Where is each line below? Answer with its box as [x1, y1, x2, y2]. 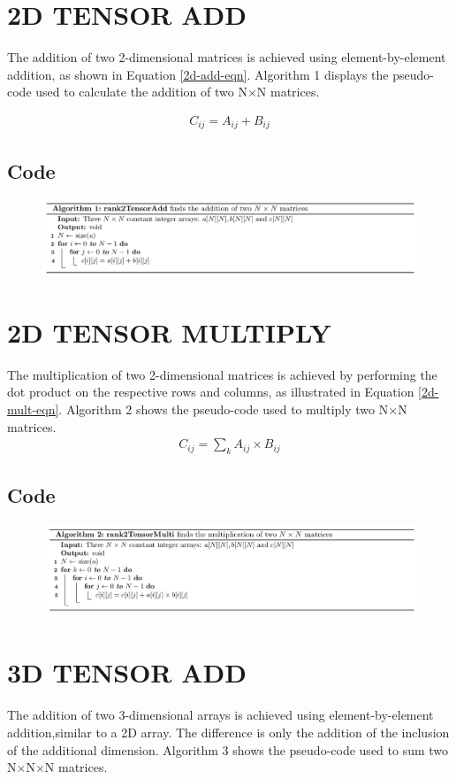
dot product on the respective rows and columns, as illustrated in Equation [7, 382, 414, 401]
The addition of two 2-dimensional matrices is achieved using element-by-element [7, 48, 446, 66]
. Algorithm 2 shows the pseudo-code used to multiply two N [58, 400, 389, 419]
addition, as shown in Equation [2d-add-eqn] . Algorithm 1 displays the [7, 65, 389, 83]
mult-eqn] [7, 400, 59, 419]
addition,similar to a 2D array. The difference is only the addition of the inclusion [7, 723, 450, 741]
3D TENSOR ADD [7, 654, 247, 690]
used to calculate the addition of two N [35, 82, 247, 101]
